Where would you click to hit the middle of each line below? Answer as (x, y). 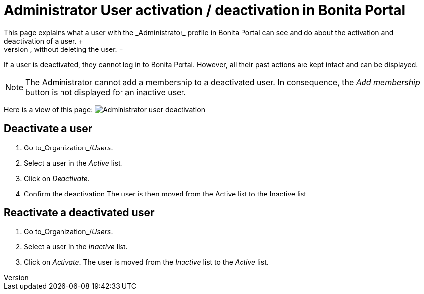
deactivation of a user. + (44, 41)
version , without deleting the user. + (64, 49)
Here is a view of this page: (49, 109)
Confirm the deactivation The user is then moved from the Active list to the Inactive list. (166, 194)
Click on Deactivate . (57, 178)
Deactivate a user (48, 129)
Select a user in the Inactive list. (76, 247)
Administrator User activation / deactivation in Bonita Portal (205, 10)
